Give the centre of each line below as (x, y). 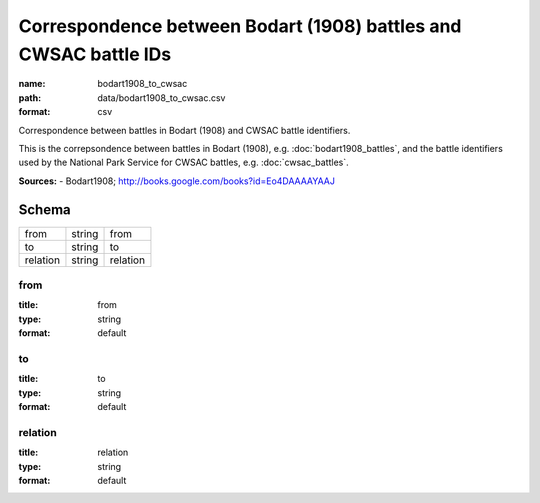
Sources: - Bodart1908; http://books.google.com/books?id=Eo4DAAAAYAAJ (176, 181)
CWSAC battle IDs (95, 54)
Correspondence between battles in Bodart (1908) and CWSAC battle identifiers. (184, 130)
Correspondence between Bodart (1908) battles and (240, 26)
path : (30, 97)
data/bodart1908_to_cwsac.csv (161, 97)
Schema (45, 209)
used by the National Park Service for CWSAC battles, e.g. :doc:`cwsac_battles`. (183, 162)
